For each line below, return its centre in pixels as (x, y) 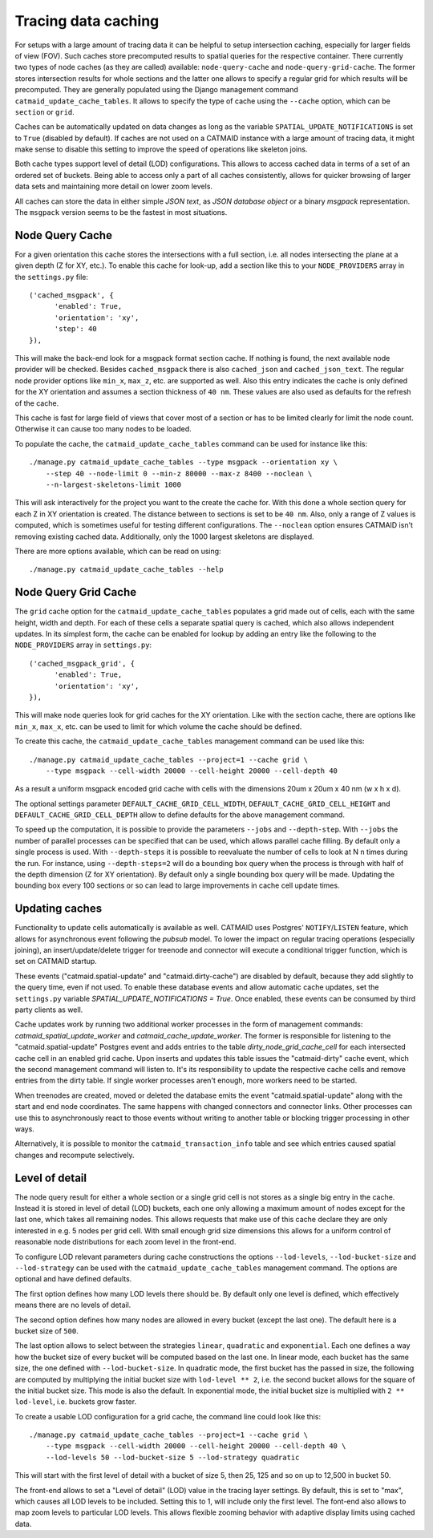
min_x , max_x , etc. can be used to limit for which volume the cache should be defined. (158, 727)
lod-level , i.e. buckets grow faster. (75, 1402)
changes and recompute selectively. (75, 1155)
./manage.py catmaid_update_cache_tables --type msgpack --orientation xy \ (184, 462)
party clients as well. (49, 1010)
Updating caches (59, 909)
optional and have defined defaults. (73, 1279)
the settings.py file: (51, 277)
